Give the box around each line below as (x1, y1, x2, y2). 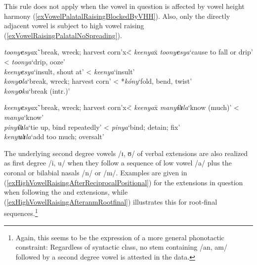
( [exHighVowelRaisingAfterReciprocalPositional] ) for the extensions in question (4, 177, 243, 187)
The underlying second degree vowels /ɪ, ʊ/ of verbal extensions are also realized (4, 148, 248, 158)
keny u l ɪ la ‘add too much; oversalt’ (4, 131, 104, 142)
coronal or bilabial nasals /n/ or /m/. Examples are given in (4, 167, 187, 177)
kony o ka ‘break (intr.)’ (4, 85, 70, 96)
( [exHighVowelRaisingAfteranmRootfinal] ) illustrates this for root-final (4, 196, 217, 207)
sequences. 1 (4, 207, 38, 218)
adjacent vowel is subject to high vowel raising (4, 20, 144, 31)
